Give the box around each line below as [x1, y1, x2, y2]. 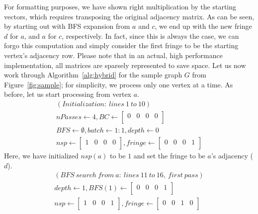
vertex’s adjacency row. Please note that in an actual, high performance [4, 50, 223, 60]
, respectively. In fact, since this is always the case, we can [62, 30, 239, 41]
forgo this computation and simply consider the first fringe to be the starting [4, 40, 239, 51]
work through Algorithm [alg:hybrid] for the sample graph [4, 70, 182, 80]
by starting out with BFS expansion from [4, 21, 130, 31]
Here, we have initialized [4, 150, 79, 161]
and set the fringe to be [133, 150, 205, 161]
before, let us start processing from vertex [4, 89, 131, 99]
